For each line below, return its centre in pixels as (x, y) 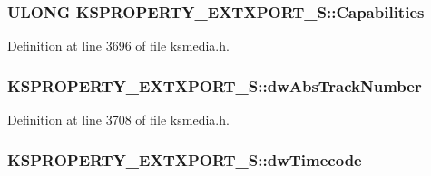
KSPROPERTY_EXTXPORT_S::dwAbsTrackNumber (215, 85)
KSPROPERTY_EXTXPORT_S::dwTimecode (185, 159)
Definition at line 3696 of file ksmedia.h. (118, 46)
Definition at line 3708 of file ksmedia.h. (118, 120)
